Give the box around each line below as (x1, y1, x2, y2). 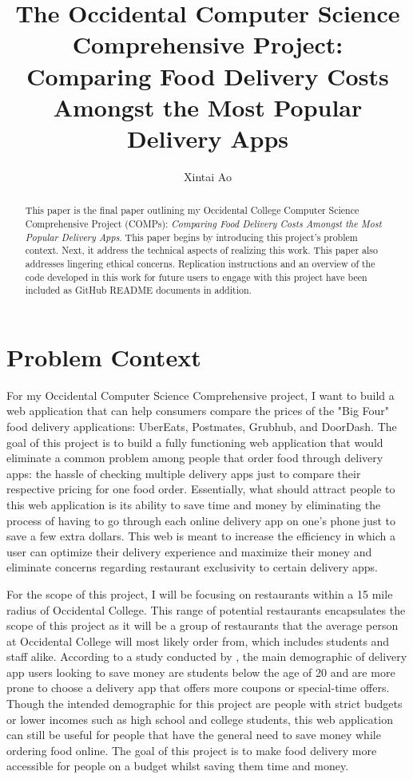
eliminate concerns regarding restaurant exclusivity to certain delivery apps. (6, 559, 378, 575)
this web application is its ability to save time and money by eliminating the (6, 496, 381, 512)
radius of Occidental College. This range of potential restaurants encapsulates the (6, 601, 406, 618)
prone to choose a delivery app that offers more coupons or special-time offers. (6, 679, 390, 696)
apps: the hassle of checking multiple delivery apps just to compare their (6, 465, 361, 481)
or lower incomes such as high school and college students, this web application (6, 710, 393, 727)
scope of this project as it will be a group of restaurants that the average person (6, 617, 399, 634)
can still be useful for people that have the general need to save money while (6, 726, 381, 743)
